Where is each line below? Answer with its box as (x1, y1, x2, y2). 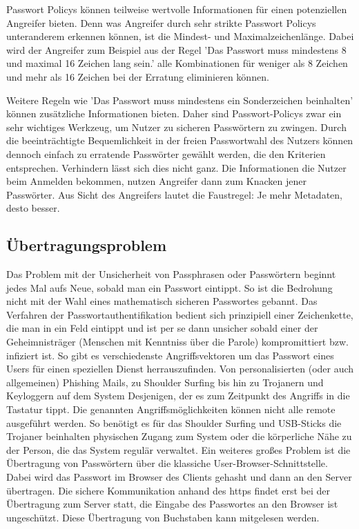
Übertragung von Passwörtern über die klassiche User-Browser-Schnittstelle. (6, 456, 328, 470)
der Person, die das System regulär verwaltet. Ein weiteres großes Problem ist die (6, 442, 351, 457)
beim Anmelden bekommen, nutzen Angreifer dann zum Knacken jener (6, 174, 307, 188)
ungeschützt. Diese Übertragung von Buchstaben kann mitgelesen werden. (6, 510, 320, 524)
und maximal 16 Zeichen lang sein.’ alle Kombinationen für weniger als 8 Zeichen (6, 56, 348, 70)
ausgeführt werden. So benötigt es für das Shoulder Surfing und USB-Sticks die (6, 415, 342, 430)
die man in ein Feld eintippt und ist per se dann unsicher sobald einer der (6, 321, 318, 335)
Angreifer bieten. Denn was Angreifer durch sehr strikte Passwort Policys (6, 15, 316, 30)
